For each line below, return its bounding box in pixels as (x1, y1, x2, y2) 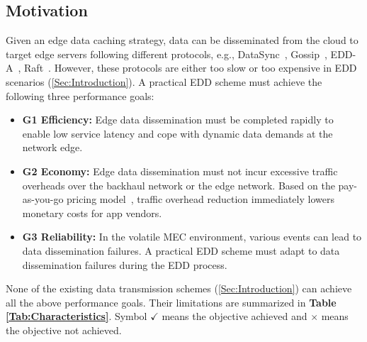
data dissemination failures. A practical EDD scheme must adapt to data (22, 243, 340, 258)
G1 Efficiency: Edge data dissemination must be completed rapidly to (22, 112, 334, 127)
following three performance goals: (6, 88, 154, 103)
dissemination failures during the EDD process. (22, 257, 227, 272)
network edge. (22, 140, 83, 155)
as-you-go (22, 192, 64, 206)
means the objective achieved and (162, 309, 307, 324)
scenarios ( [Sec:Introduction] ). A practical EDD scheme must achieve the (6, 74, 322, 89)
